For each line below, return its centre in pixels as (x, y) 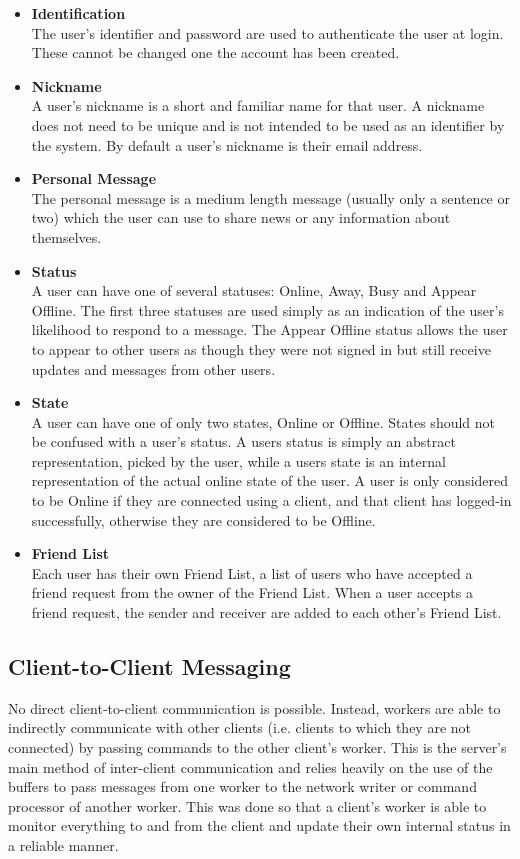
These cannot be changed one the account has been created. (215, 52)
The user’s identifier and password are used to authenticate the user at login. (267, 32)
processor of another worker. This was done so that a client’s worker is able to (247, 805)
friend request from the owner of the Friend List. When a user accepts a (252, 592)
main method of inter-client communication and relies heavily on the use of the (250, 766)
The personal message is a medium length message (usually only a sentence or (270, 197)
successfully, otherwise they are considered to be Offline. (203, 519)
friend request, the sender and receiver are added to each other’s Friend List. (266, 612)
